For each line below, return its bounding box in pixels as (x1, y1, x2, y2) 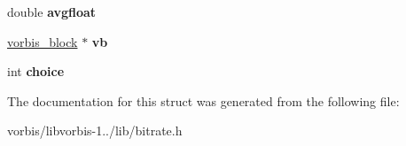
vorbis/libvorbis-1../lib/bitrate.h (7, 121, 183, 140)
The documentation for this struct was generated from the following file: (7, 91, 400, 110)
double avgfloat (7, 3, 97, 20)
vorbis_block (7, 32, 78, 50)
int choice (7, 62, 65, 81)
